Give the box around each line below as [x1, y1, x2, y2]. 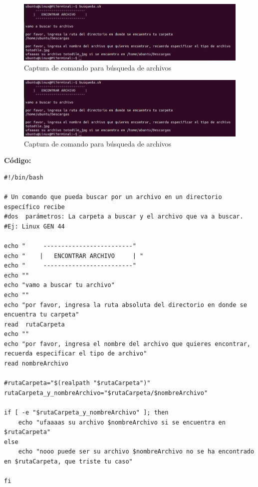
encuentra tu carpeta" [4, 311, 79, 318]
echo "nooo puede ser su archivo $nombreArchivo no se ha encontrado [18, 448, 255, 455]
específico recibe [4, 203, 65, 210]
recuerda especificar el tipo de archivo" [4, 350, 147, 357]
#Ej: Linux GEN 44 [4, 222, 65, 230]
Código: [4, 155, 31, 165]
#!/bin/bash [4, 173, 43, 181]
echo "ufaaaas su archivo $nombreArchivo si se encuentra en [18, 418, 226, 426]
